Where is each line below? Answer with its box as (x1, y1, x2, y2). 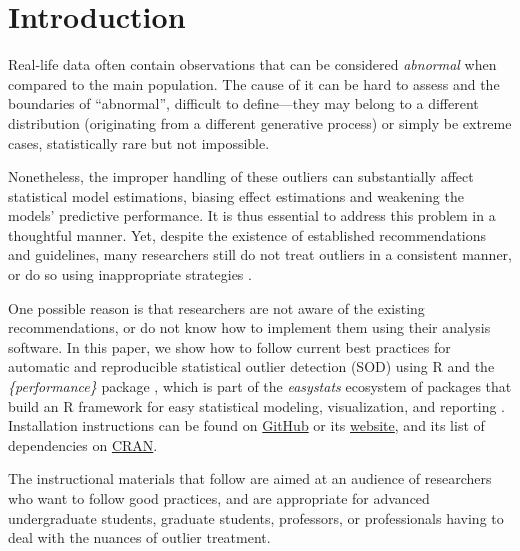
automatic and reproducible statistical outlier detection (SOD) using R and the (8, 356, 495, 377)
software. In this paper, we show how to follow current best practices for (8, 336, 451, 357)
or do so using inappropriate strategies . (8, 264, 252, 285)
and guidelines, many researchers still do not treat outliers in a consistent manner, (8, 244, 512, 265)
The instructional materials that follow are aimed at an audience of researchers (8, 468, 492, 489)
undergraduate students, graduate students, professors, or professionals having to (8, 507, 504, 528)
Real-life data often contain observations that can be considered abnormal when (8, 54, 497, 75)
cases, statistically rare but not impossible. (8, 132, 270, 153)
